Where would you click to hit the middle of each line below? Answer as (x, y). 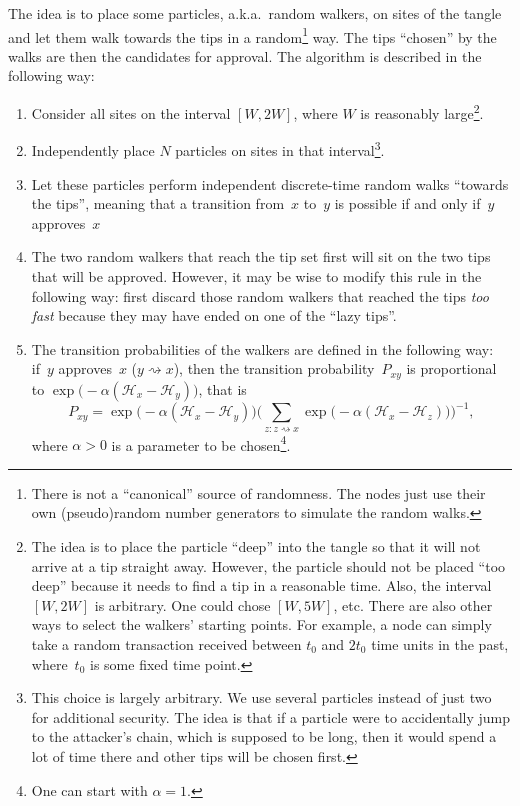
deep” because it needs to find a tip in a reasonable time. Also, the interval (261, 585)
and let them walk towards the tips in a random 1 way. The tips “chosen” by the (252, 35)
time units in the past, (440, 644)
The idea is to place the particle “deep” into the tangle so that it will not (256, 546)
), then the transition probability (274, 368)
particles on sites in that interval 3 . (280, 148)
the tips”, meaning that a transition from (158, 203)
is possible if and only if (407, 203)
